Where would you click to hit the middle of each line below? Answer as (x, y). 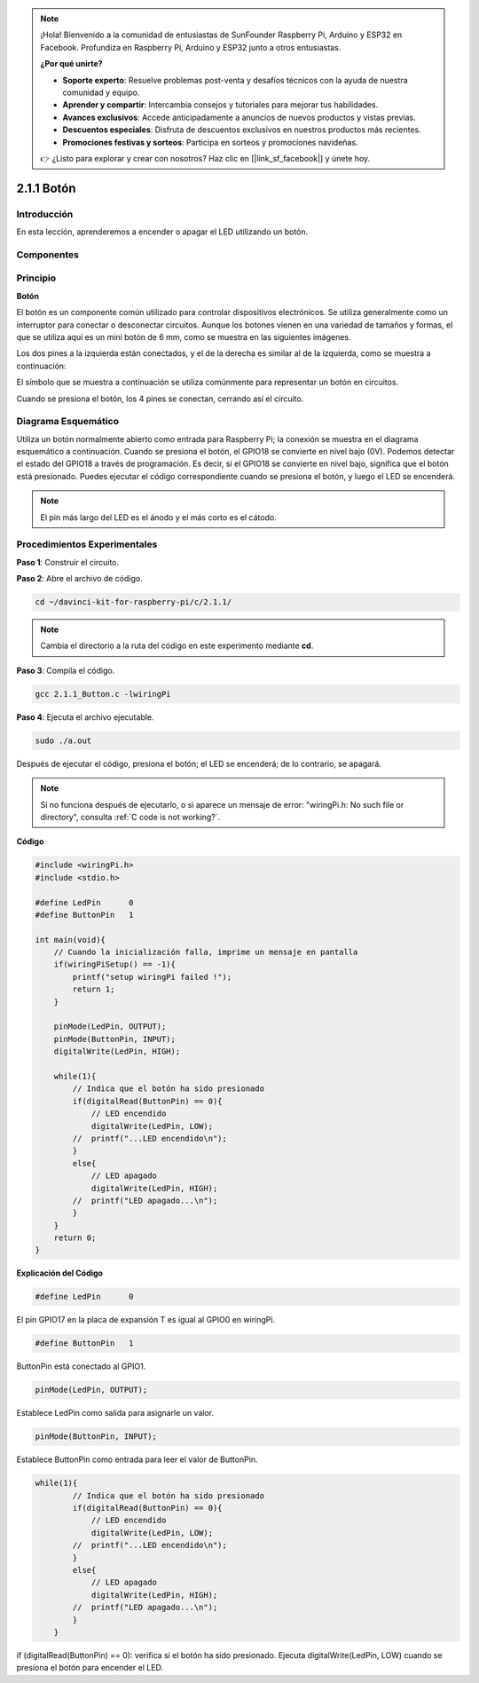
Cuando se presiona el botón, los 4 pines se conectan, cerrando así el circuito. (160, 399)
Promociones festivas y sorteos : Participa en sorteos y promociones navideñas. (210, 142)
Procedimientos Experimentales (87, 544)
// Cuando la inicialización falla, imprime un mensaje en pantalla (206, 952)
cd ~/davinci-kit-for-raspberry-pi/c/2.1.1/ (133, 602)
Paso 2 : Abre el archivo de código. (79, 579)
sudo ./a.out (63, 740)
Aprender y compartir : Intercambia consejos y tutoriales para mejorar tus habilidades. (220, 105)
